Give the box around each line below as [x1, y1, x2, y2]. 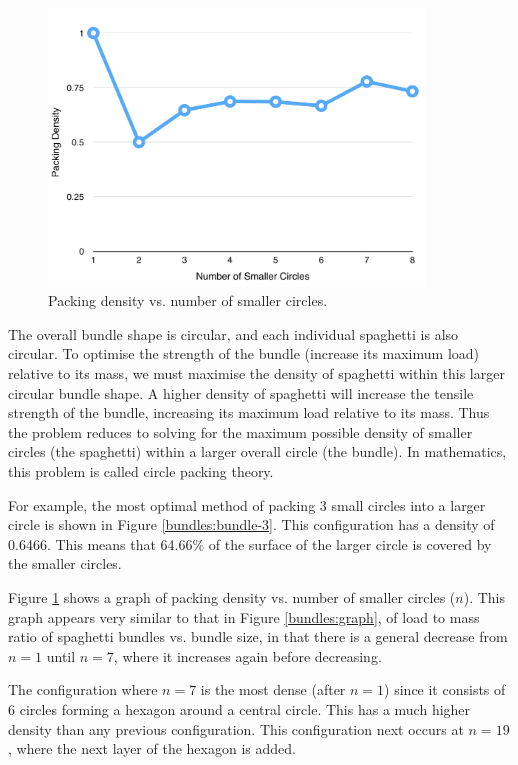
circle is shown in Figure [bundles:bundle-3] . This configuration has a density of [8, 514, 495, 535]
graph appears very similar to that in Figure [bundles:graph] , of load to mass [8, 606, 480, 627]
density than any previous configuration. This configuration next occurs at [8, 718, 464, 739]
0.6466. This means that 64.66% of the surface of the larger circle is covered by [8, 533, 492, 554]
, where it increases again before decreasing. [113, 645, 382, 666]
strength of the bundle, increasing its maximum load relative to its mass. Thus [8, 402, 490, 423]
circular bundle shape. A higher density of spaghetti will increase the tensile [8, 382, 474, 403]
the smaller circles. [8, 553, 122, 574]
